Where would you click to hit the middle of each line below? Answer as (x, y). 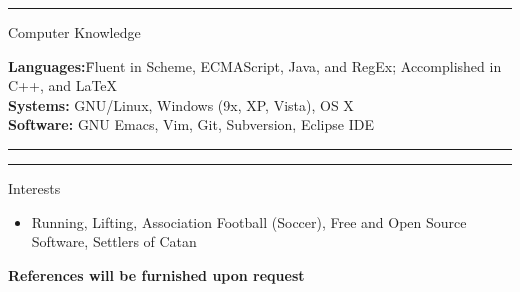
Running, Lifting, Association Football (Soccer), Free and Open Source (249, 221)
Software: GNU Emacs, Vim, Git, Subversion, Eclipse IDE (191, 124)
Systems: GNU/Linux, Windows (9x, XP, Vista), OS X (181, 104)
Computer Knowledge (74, 32)
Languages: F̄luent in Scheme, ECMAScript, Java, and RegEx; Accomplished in (255, 65)
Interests (34, 187)
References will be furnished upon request (156, 274)
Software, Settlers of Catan (114, 241)
